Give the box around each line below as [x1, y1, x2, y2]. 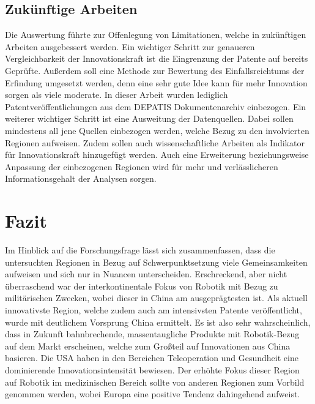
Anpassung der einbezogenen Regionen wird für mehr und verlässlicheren [5, 160, 278, 173]
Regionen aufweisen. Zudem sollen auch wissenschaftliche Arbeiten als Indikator [5, 136, 305, 149]
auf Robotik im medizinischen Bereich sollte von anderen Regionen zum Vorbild [5, 375, 305, 388]
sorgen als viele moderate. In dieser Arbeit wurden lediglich [5, 88, 228, 101]
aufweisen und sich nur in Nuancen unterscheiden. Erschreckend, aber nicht [5, 267, 287, 280]
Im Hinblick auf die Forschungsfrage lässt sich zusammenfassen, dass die [5, 244, 275, 256]
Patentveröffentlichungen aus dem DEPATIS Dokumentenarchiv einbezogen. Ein [5, 100, 306, 113]
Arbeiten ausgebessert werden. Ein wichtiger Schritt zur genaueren [5, 40, 255, 53]
